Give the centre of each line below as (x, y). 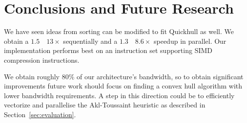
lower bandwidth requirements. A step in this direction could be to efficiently (119, 95)
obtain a (16, 41)
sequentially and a (90, 41)
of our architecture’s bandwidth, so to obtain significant (160, 76)
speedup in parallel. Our (190, 41)
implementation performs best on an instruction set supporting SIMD (108, 50)
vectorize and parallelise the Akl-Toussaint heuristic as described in (105, 105)
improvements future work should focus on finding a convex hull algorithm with (123, 86)
